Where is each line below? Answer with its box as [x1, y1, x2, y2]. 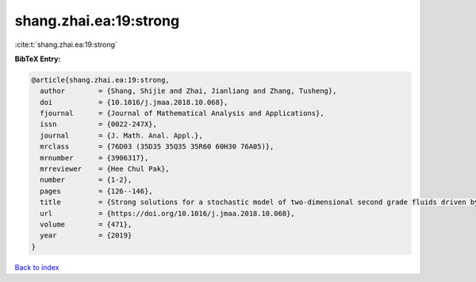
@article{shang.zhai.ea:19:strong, [31, 75, 170, 84]
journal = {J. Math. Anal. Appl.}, [40, 131, 204, 140]
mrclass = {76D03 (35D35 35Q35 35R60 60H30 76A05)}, [40, 142, 274, 151]
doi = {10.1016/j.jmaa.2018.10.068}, [40, 98, 228, 106]
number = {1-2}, [40, 176, 132, 184]
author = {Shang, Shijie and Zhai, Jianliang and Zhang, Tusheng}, [40, 87, 337, 95]
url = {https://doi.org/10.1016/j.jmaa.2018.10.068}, [40, 209, 295, 218]
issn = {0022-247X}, [40, 120, 158, 129]
